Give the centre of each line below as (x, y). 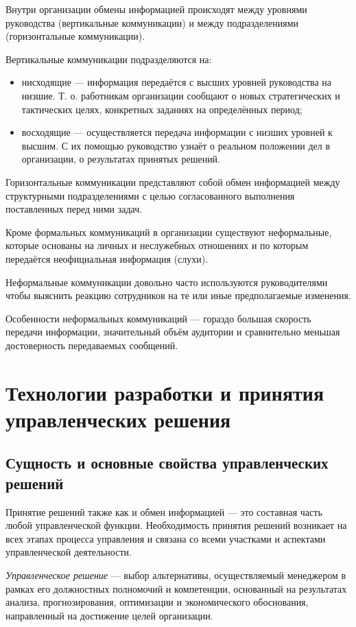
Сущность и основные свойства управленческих (167, 463)
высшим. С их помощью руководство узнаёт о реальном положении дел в (176, 145)
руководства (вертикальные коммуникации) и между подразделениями (152, 22)
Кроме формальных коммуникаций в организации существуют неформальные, (169, 232)
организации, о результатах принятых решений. (121, 159)
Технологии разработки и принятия (165, 392)
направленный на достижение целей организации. (109, 615)
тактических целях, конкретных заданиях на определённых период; (162, 109)
